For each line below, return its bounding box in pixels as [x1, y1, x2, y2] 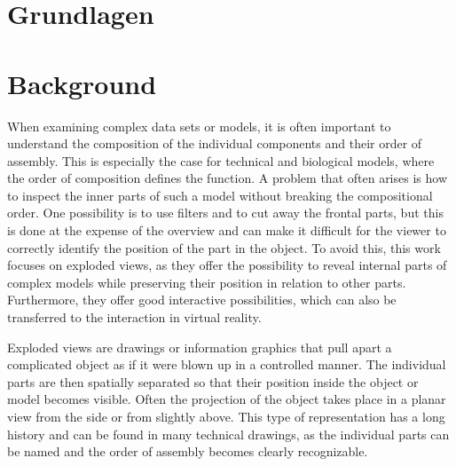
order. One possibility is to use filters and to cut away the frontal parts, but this [7, 203, 444, 222]
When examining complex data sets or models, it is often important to [7, 116, 391, 135]
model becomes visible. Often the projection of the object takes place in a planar [7, 390, 446, 408]
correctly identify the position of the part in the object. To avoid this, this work [7, 238, 441, 257]
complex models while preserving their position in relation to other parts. [7, 272, 406, 291]
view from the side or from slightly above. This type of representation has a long [7, 407, 445, 425]
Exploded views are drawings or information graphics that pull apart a [7, 337, 392, 356]
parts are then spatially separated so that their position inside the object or [7, 372, 419, 391]
